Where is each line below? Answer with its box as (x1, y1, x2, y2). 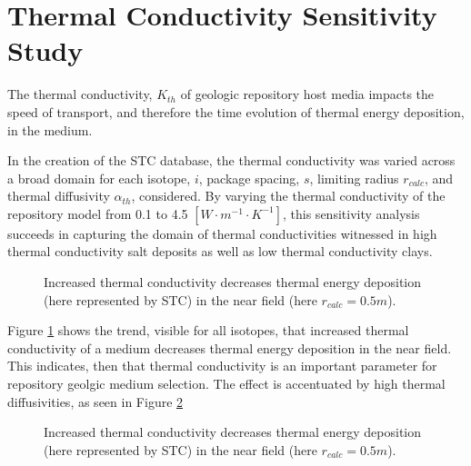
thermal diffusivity (7, 186, 110, 205)
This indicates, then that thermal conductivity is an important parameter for (7, 356, 437, 375)
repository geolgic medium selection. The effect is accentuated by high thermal (7, 374, 446, 393)
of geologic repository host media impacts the (180, 84, 435, 104)
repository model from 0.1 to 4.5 (7, 203, 188, 223)
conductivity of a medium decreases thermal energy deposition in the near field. (7, 338, 452, 357)
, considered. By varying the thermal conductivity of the (131, 186, 446, 205)
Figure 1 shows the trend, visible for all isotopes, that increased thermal (7, 321, 409, 340)
